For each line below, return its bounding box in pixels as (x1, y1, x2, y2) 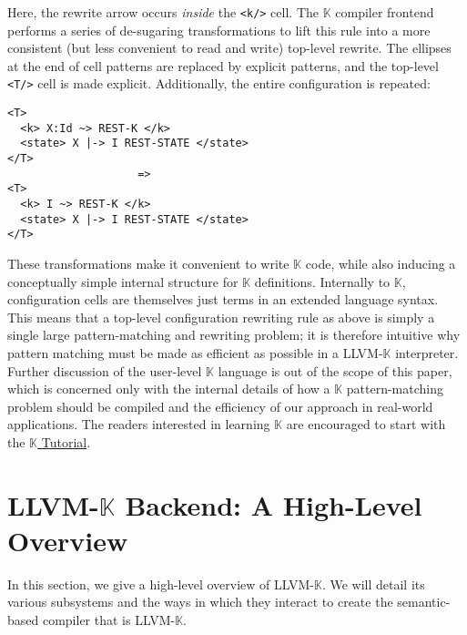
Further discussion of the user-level (7, 361, 202, 380)
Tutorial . (41, 432, 91, 451)
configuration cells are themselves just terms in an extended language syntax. (7, 290, 439, 309)
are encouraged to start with (286, 415, 446, 434)
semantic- (397, 592, 451, 611)
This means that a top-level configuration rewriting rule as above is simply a (7, 307, 435, 326)
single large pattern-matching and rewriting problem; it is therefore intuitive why (7, 325, 461, 344)
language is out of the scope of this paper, (218, 361, 452, 380)
